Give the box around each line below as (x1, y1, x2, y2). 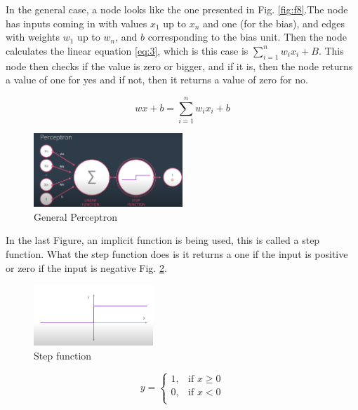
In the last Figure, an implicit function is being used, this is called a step (6, 233, 320, 247)
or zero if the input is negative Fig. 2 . (6, 260, 167, 275)
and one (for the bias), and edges (203, 15, 345, 30)
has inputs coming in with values (6, 15, 147, 30)
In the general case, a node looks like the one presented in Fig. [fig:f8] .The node (6, 2, 348, 16)
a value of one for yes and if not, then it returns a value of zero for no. (6, 72, 308, 87)
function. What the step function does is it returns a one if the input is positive (6, 247, 348, 261)
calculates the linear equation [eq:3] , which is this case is (6, 43, 248, 57)
